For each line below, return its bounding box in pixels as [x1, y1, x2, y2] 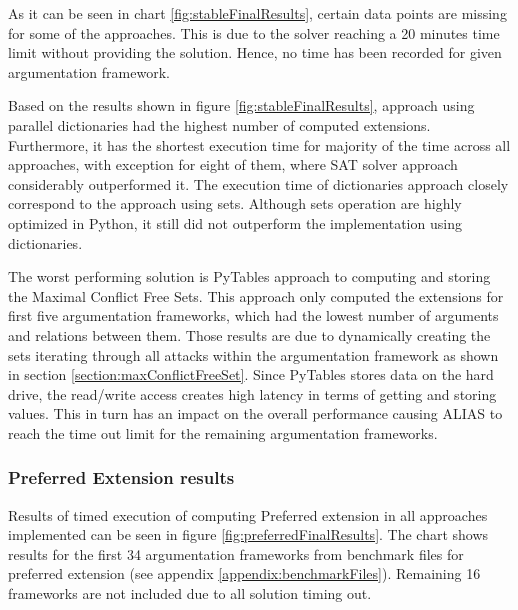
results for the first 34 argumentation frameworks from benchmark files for [8, 543, 464, 564]
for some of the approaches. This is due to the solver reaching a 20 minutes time [8, 22, 500, 43]
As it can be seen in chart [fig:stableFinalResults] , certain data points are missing [8, 3, 507, 23]
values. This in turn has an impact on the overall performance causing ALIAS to [8, 403, 503, 424]
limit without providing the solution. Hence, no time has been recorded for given [8, 42, 502, 63]
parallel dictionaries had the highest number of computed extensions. [8, 114, 431, 135]
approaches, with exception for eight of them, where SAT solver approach [8, 154, 458, 175]
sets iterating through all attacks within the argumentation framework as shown [8, 344, 499, 365]
